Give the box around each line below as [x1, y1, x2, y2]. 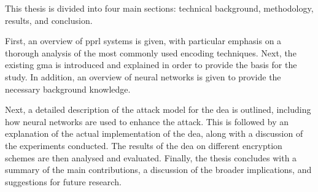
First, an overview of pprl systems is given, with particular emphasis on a [5, 34, 282, 47]
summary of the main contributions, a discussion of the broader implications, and [5, 163, 312, 176]
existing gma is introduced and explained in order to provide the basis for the [5, 58, 297, 71]
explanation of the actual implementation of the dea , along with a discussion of [5, 127, 303, 140]
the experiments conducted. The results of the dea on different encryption [5, 139, 282, 152]
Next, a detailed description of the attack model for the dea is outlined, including [5, 103, 311, 116]
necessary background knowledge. [5, 82, 131, 95]
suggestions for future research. [5, 175, 122, 188]
